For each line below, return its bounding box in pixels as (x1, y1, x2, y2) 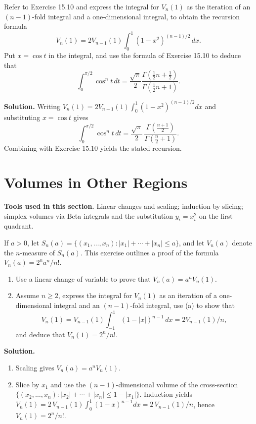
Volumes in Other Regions (4, 172, 188, 192)
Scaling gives (15, 363, 54, 373)
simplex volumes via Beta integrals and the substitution (4, 210, 173, 221)
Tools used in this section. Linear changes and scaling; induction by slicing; (4, 200, 243, 211)
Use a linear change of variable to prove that (15, 273, 151, 284)
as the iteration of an (186, 1, 251, 11)
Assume (15, 290, 39, 301)
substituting (4, 112, 41, 122)
